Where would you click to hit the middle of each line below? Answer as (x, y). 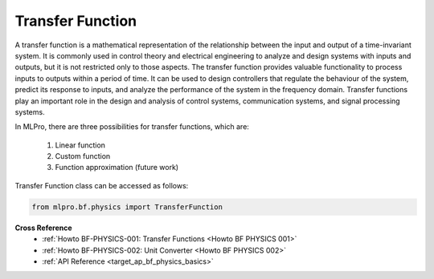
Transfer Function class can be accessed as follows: (102, 185)
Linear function (80, 145)
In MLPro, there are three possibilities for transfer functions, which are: (132, 127)
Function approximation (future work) (117, 168)
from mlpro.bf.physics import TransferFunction (127, 207)
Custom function (83, 156)
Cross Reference (43, 228)
